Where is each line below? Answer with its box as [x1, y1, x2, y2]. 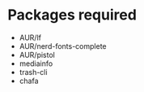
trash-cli [19, 67, 48, 77]
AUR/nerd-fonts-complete [19, 41, 107, 50]
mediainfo [19, 59, 53, 68]
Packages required [7, 6, 137, 24]
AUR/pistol [19, 50, 56, 59]
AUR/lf [19, 33, 42, 42]
